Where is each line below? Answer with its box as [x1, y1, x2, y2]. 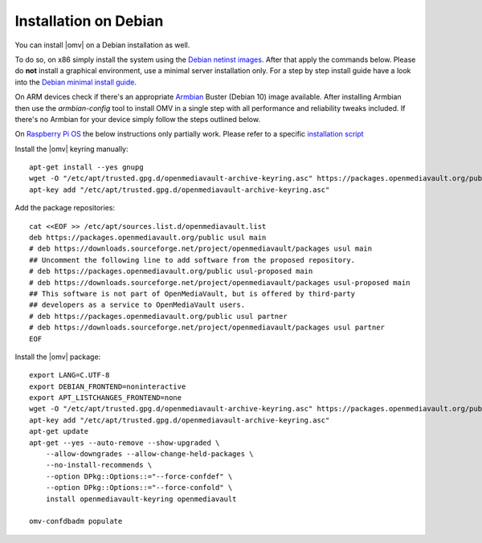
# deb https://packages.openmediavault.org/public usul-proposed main [29, 267, 313, 276]
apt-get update [29, 427, 89, 436]
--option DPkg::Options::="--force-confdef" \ [45, 472, 233, 481]
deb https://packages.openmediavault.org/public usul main [29, 233, 267, 243]
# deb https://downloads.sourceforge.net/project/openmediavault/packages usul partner [29, 323, 386, 333]
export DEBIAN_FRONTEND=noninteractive [29, 382, 186, 391]
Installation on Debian [14, 12, 164, 30]
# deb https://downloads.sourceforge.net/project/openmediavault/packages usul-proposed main [29, 278, 411, 287]
